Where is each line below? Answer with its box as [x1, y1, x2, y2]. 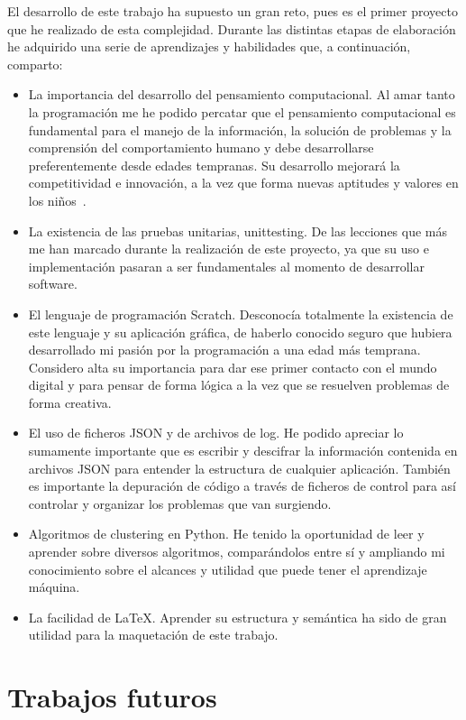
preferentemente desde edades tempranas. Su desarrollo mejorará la [28, 155, 400, 174]
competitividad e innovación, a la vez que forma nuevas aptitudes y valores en [28, 173, 459, 192]
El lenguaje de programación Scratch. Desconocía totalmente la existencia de [28, 304, 453, 323]
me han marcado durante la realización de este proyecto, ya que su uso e [28, 239, 429, 258]
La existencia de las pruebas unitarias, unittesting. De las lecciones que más [28, 221, 448, 240]
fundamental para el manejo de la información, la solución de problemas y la [28, 120, 452, 139]
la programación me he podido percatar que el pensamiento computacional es [28, 102, 456, 121]
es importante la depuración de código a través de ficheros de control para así [28, 476, 456, 495]
